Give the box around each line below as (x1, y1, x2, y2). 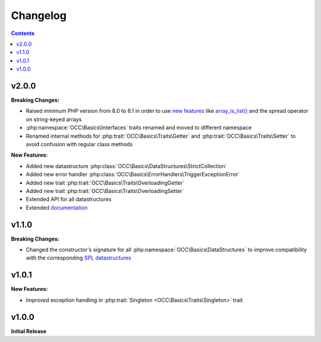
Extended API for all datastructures (26, 196, 112, 203)
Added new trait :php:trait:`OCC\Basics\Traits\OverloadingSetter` (26, 187, 184, 194)
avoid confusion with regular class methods (26, 140, 133, 148)
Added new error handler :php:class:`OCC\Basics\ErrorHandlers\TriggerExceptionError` (26, 171, 240, 178)
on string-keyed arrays (26, 116, 82, 123)
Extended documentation (26, 204, 88, 211)
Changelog (11, 9, 67, 22)
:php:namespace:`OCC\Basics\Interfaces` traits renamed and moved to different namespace (26, 124, 252, 131)
